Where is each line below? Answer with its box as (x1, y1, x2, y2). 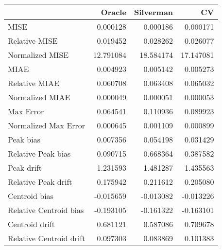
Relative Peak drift (8, 176, 72, 187)
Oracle (101, 6, 126, 18)
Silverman (134, 6, 173, 18)
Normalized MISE (8, 49, 69, 60)
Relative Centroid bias (8, 204, 84, 215)
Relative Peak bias (8, 148, 71, 159)
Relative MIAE (8, 77, 59, 89)
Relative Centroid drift (8, 232, 85, 244)
